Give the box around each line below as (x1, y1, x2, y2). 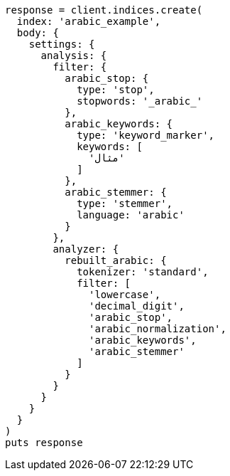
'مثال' (89, 152, 125, 164)
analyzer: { (53, 243, 119, 255)
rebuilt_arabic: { (65, 255, 167, 266)
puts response (5, 437, 83, 448)
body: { (16, 27, 59, 38)
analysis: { (40, 50, 107, 61)
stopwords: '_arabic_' (77, 95, 203, 107)
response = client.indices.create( (5, 4, 203, 16)
